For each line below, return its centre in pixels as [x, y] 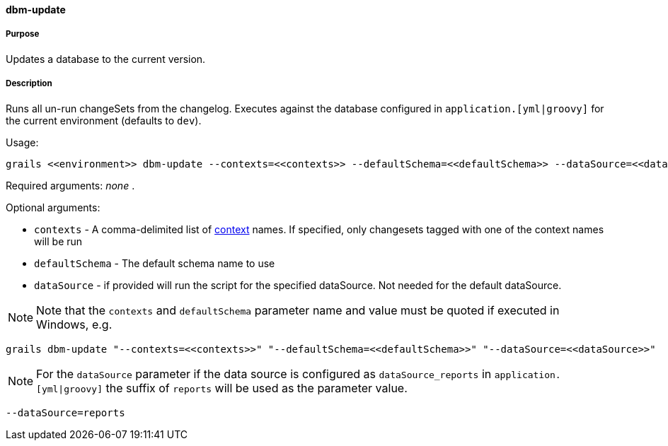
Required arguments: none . [70, 185]
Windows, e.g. [74, 324]
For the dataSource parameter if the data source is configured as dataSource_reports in [264, 374]
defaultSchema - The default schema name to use [155, 263]
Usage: [22, 142]
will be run [58, 241]
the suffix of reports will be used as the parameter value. [257, 388]
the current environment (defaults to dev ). [104, 120]
